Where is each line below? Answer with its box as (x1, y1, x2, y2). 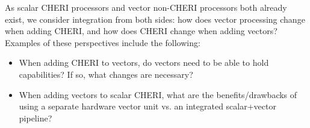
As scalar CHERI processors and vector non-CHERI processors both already (5, 1, 287, 13)
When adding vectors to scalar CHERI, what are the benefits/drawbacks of (19, 88, 297, 100)
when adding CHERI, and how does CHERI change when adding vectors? (5, 25, 277, 37)
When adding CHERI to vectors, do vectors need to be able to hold (19, 56, 269, 69)
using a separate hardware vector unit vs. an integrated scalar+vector (19, 100, 276, 112)
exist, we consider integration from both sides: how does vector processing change (5, 13, 305, 25)
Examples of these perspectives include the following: (5, 36, 200, 48)
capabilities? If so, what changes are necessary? (19, 68, 193, 80)
